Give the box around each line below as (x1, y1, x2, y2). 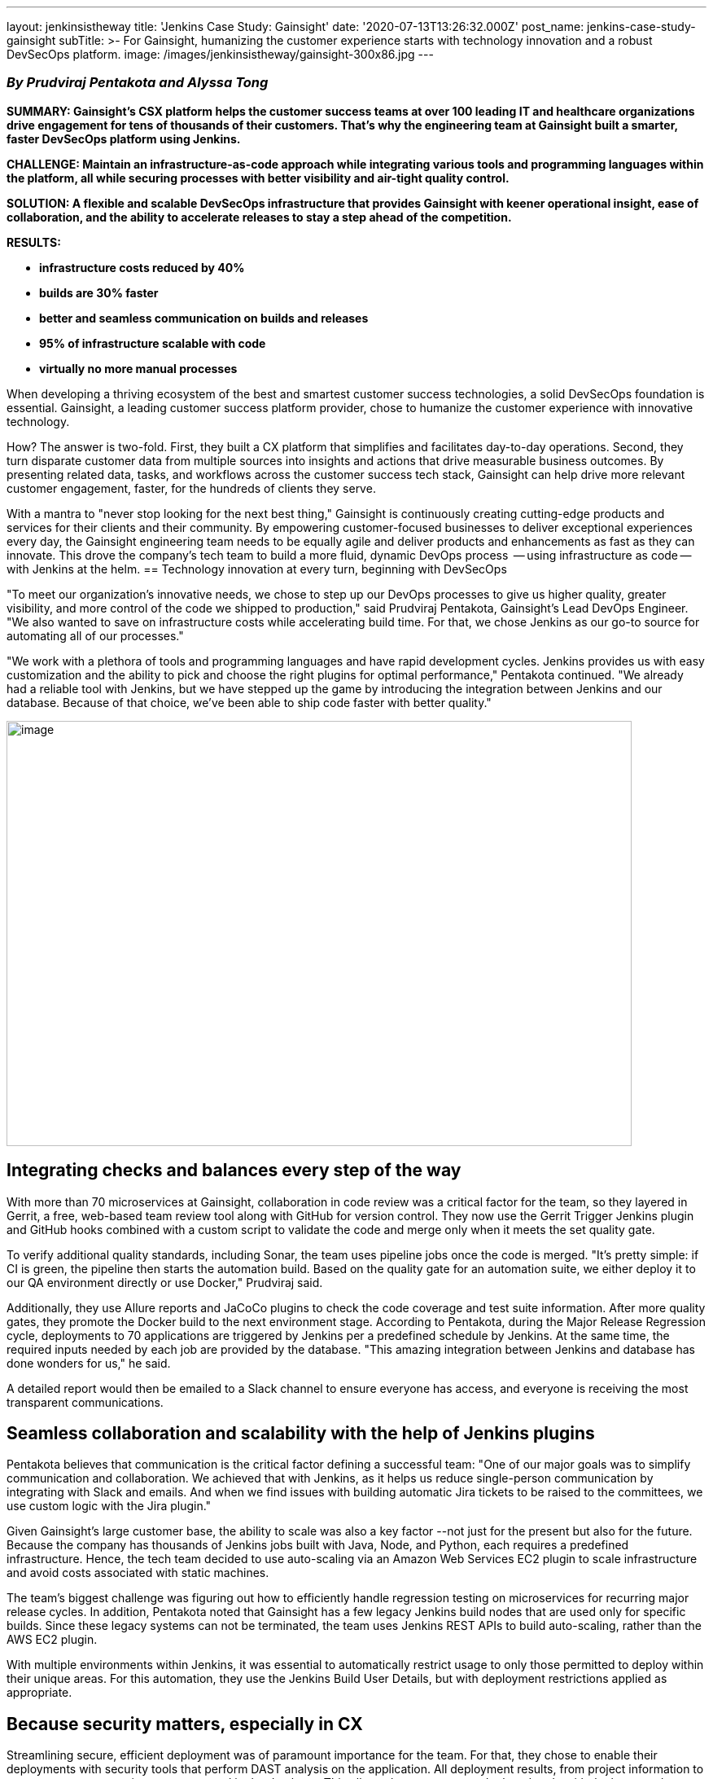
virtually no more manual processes (39, 361, 238, 376)
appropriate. (7, 1685, 72, 1700)
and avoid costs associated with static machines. (7, 1566, 269, 1580)
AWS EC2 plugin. (7, 1632, 98, 1647)
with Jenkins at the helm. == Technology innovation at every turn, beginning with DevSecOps (7, 561, 507, 576)
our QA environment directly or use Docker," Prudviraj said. (7, 1275, 323, 1289)
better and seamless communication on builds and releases (39, 310, 369, 325)
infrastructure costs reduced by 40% (39, 260, 245, 275)
